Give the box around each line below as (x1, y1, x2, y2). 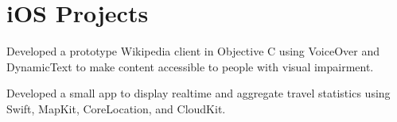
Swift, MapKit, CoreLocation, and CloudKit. (6, 100, 226, 116)
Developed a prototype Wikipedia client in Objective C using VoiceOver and (6, 43, 379, 59)
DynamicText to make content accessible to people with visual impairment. (6, 58, 374, 74)
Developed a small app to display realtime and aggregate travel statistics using (6, 85, 391, 101)
